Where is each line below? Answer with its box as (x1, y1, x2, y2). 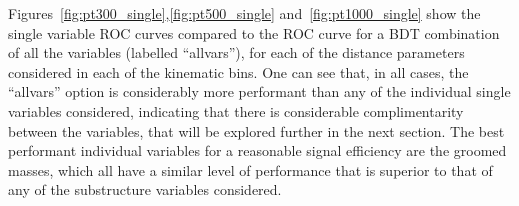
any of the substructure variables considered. (8, 179, 282, 200)
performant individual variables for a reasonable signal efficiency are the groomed (8, 140, 507, 161)
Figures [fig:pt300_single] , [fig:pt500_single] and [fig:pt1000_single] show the (8, 3, 481, 23)
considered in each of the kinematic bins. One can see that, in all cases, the (8, 61, 469, 82)
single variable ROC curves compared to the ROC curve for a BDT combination (8, 22, 500, 43)
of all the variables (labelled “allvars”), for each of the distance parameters (8, 42, 465, 63)
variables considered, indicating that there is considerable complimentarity (8, 100, 464, 121)
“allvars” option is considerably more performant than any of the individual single (8, 81, 511, 102)
